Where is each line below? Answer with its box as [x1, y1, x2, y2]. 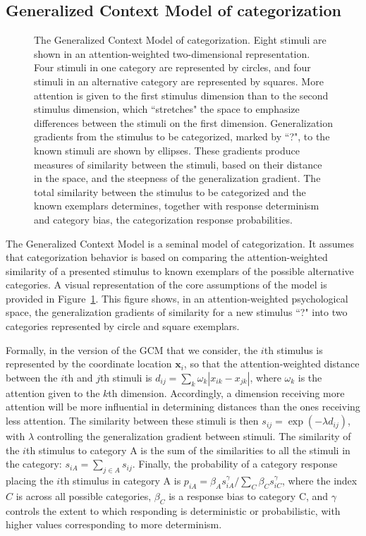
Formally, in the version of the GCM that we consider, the [6, 342, 258, 357]
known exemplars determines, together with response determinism [34, 198, 319, 213]
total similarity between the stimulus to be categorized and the [34, 184, 306, 199]
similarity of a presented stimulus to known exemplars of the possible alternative [6, 263, 354, 278]
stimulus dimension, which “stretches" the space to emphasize [34, 102, 300, 116]
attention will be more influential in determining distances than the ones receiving [6, 399, 360, 414]
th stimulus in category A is [60, 473, 181, 488]
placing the [6, 473, 54, 488]
